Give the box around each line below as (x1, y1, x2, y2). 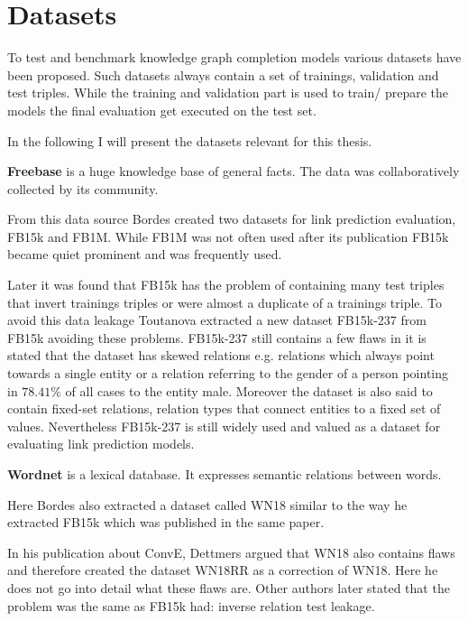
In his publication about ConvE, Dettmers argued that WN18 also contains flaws (7, 542, 455, 561)
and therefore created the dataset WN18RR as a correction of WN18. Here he (7, 561, 438, 579)
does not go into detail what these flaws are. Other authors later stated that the (7, 578, 450, 597)
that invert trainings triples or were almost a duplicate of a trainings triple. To (7, 292, 443, 311)
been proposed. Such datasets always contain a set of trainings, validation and (7, 65, 439, 84)
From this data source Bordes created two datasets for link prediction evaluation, (7, 209, 456, 228)
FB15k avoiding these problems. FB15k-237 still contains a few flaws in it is (7, 328, 427, 347)
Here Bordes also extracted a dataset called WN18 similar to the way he (7, 495, 408, 514)
